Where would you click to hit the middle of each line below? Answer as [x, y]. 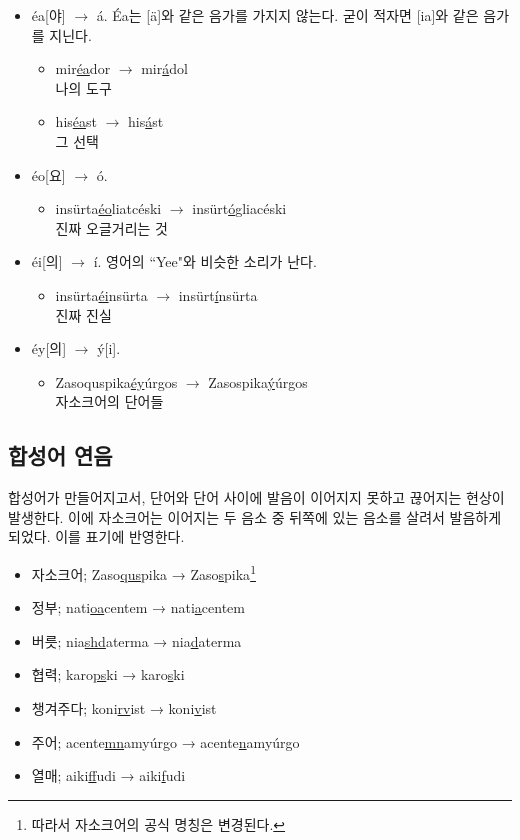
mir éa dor [83, 68]
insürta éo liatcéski [108, 208]
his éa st [76, 121]
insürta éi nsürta [101, 294]
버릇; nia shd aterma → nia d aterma [136, 640]
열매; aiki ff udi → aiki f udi [108, 775]
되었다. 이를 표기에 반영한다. [96, 536]
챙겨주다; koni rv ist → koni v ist [124, 707]
